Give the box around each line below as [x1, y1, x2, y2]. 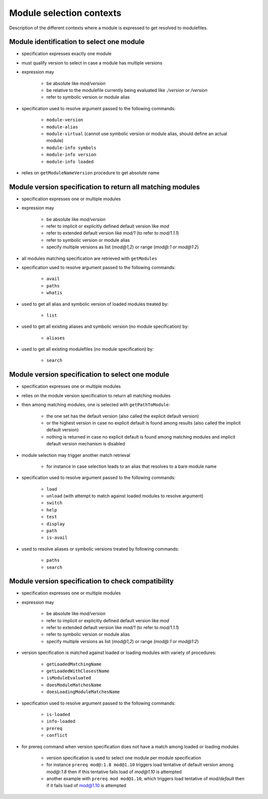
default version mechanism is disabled [46, 441, 125, 447]
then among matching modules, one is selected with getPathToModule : [21, 402, 170, 408]
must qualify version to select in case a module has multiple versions [21, 60, 163, 66]
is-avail [46, 535, 68, 541]
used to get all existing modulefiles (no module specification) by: [21, 346, 154, 352]
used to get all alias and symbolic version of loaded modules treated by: [21, 301, 169, 307]
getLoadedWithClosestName [46, 668, 110, 674]
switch [46, 500, 63, 506]
